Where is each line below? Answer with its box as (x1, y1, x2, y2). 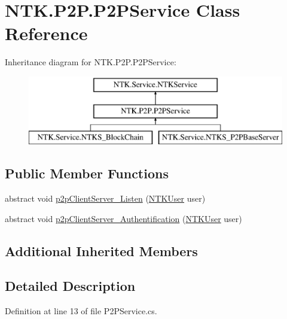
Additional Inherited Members (5, 241, 198, 260)
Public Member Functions (5, 164, 169, 183)
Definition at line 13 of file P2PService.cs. (5, 305, 157, 317)
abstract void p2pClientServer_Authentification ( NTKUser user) (5, 212, 242, 224)
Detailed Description (5, 277, 136, 295)
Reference (5, 21, 88, 45)
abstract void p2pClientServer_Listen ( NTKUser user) (5, 192, 206, 205)
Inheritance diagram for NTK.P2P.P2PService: (5, 56, 176, 68)
